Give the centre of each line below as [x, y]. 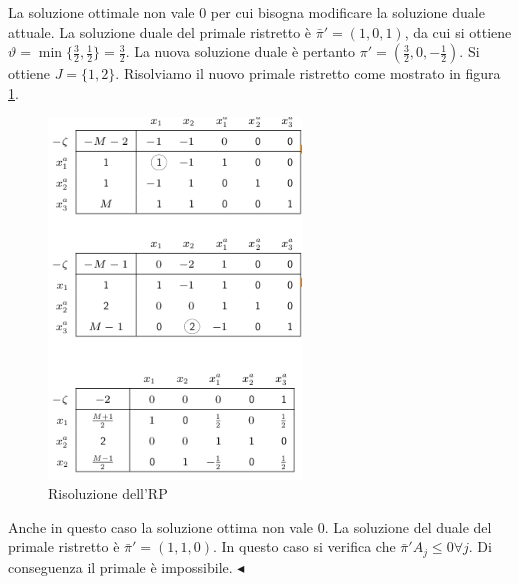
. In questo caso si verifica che [304, 546]
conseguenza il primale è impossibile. [120, 566]
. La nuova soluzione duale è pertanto [240, 51]
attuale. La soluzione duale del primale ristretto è [160, 31]
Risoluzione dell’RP [108, 493]
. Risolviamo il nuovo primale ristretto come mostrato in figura [308, 73]
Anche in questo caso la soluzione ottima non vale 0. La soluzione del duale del [250, 526]
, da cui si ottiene [458, 31]
